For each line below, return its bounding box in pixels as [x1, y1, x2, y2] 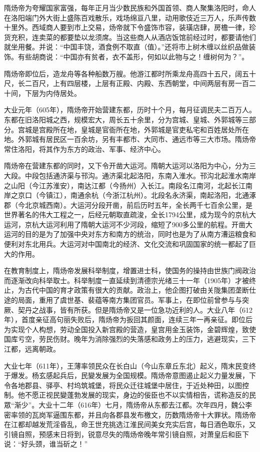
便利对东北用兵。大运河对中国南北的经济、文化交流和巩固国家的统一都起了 [4, 239, 249, 249]
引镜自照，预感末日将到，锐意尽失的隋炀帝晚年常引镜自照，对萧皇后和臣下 [4, 429, 249, 439]
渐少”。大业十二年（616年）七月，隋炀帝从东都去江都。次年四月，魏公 [14, 399, 245, 410]
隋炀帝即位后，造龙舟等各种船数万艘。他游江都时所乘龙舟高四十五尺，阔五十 [4, 68, 256, 78]
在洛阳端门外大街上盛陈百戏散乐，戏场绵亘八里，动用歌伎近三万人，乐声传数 [4, 12, 256, 22]
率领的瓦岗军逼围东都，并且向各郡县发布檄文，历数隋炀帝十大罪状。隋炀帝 [10, 409, 256, 420]
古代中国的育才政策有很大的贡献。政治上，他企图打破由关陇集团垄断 [24, 285, 249, 295]
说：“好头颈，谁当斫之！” [4, 439, 88, 449]
